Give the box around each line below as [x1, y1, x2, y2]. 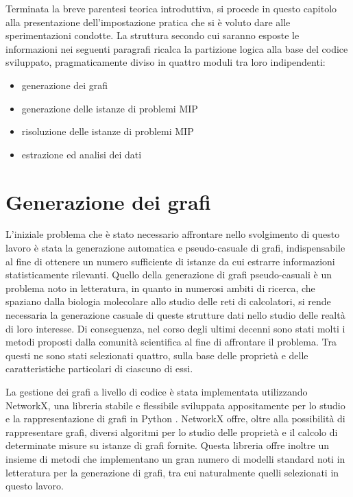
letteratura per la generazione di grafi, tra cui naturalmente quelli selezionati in [5, 465, 339, 479]
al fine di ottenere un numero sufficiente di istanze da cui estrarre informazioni [5, 254, 335, 268]
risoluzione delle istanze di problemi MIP [21, 124, 194, 138]
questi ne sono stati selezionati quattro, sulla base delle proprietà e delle [5, 348, 308, 362]
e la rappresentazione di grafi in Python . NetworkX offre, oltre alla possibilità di [5, 411, 345, 426]
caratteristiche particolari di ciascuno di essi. [5, 361, 193, 376]
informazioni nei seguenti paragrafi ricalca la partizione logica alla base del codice [5, 41, 348, 56]
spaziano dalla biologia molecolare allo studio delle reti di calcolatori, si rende [5, 294, 331, 308]
